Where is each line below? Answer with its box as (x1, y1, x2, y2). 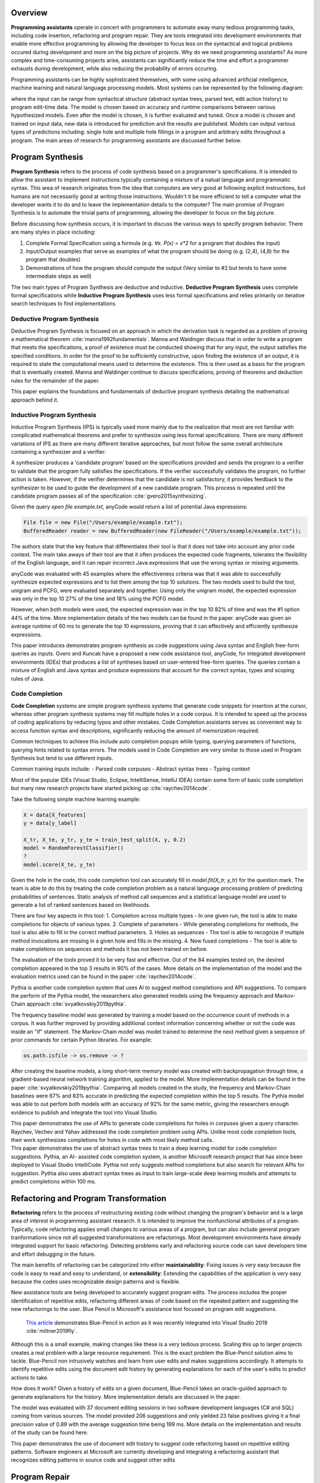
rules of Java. (11, 675, 44, 682)
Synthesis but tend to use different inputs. (11, 754, 114, 762)
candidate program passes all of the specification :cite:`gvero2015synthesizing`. (11, 492, 207, 499)
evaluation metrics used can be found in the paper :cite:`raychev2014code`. (11, 973, 196, 980)
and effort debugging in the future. (11, 1250, 96, 1258)
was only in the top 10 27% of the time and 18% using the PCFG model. (11, 595, 185, 602)
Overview (11, 8, 48, 18)
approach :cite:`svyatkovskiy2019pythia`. (26, 1000, 127, 1008)
